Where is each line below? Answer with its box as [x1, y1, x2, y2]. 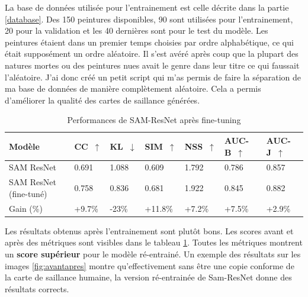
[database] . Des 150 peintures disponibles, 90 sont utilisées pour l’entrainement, [5, 12, 293, 25]
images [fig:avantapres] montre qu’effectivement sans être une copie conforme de [5, 259, 294, 272]
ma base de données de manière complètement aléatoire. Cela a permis [5, 82, 261, 95]
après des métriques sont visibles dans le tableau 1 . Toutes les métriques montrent [5, 236, 303, 248]
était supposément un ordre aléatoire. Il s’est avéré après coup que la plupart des [5, 47, 299, 60]
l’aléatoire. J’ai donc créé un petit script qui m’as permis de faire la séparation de [5, 70, 301, 83]
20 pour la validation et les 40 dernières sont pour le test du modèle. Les [5, 24, 268, 37]
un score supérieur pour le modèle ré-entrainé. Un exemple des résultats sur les [5, 247, 301, 260]
